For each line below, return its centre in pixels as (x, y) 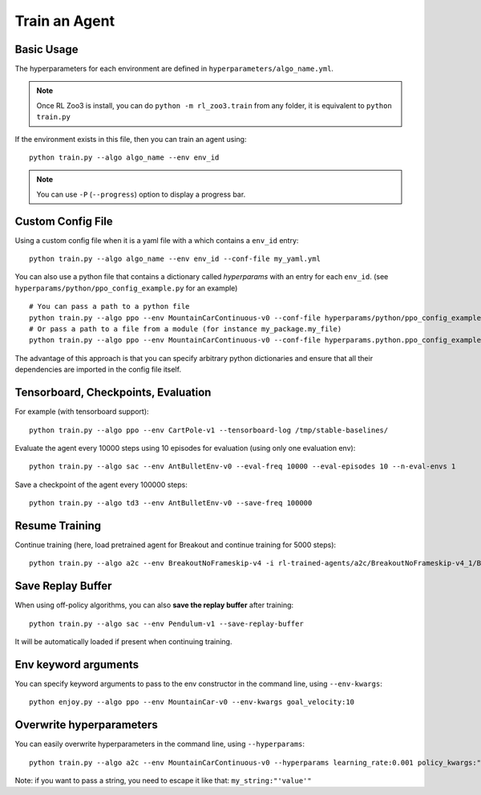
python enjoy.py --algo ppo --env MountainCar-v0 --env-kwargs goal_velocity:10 (192, 702)
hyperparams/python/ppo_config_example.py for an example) (126, 288)
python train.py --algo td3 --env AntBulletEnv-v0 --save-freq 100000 (171, 503)
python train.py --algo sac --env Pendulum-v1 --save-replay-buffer (166, 623)
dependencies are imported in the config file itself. (98, 370)
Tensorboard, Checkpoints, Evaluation (113, 393)
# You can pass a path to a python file (109, 306)
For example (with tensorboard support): (82, 412)
